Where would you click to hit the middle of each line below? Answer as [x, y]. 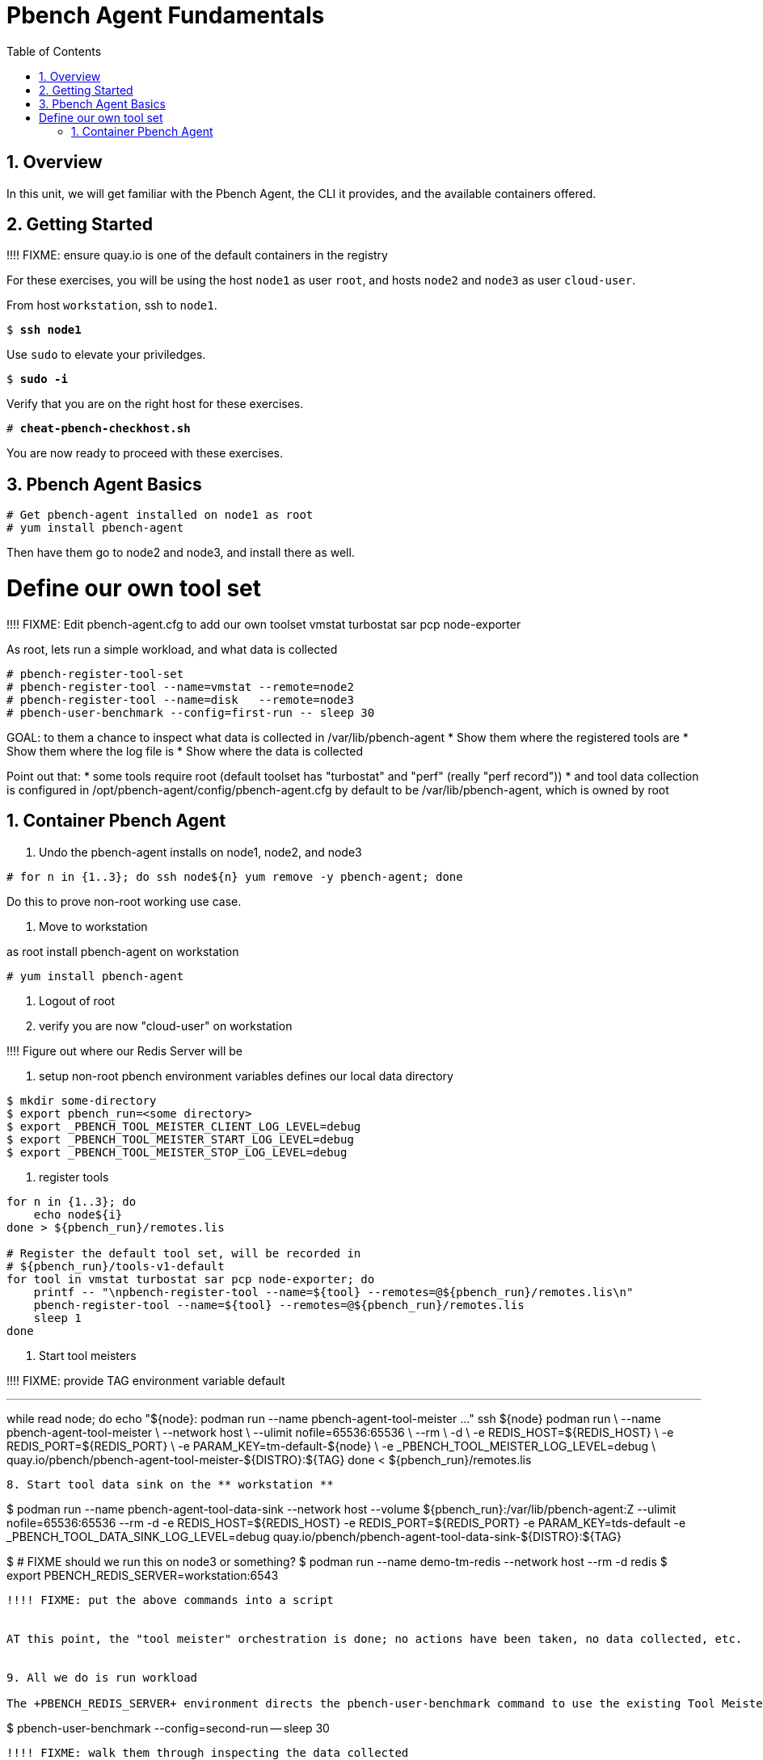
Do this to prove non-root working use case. [124, 901]
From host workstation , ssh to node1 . [112, 305]
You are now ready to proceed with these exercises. [145, 453]
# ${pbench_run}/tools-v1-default [116, 1266]
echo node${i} [78, 1214]
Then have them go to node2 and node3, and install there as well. [181, 553]
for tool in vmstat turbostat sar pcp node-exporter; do [191, 1279]
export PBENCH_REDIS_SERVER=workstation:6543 [143, 1575]
